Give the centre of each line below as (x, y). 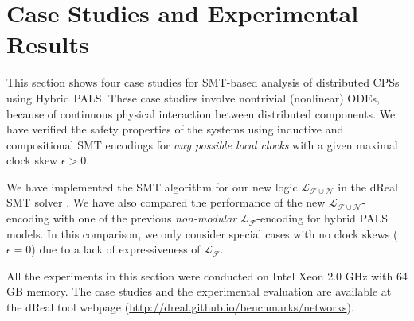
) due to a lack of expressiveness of (116, 249)
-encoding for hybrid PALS (322, 218)
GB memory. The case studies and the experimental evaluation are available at (199, 291)
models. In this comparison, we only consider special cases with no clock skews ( (202, 233)
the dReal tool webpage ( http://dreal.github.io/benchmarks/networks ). (180, 307)
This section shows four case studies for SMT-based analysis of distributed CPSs (203, 82)
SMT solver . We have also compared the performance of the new (166, 202)
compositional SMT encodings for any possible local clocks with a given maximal (202, 144)
